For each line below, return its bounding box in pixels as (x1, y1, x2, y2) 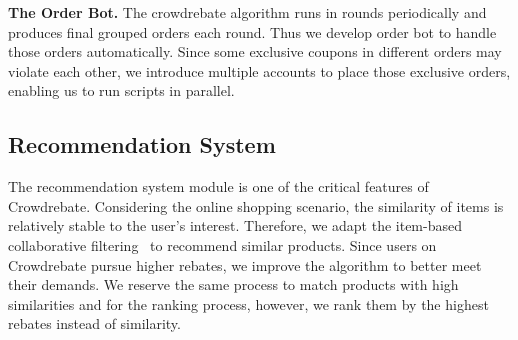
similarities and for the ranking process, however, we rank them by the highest (8, 293, 489, 314)
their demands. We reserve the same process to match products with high (8, 274, 459, 295)
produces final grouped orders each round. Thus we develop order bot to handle (8, 21, 497, 42)
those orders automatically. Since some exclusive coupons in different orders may (8, 41, 502, 62)
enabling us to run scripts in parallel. (8, 80, 235, 101)
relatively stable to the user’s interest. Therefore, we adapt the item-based (8, 215, 462, 236)
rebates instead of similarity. (8, 313, 181, 334)
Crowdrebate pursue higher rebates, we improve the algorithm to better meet (8, 254, 482, 275)
